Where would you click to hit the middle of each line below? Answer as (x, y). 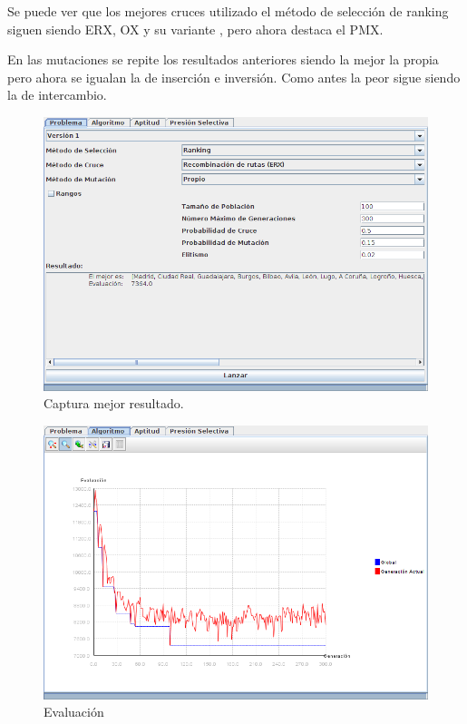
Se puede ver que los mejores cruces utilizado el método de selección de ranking (228, 11)
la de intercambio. (57, 95)
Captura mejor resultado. (114, 403)
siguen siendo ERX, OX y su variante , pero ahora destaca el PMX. (195, 29)
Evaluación (74, 712)
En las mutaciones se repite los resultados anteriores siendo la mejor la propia (223, 59)
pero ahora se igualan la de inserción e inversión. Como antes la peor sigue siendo (234, 77)
